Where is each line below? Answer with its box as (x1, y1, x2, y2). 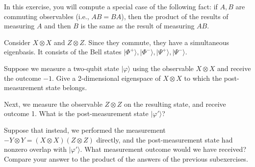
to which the (184, 72, 222, 83)
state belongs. (46, 82, 87, 93)
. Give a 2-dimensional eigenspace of (52, 72, 161, 83)
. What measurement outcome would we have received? (80, 144, 246, 154)
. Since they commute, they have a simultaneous (84, 37, 229, 47)
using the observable (132, 63, 194, 73)
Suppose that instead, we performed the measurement (4, 124, 166, 135)
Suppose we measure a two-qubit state (4, 63, 119, 73)
